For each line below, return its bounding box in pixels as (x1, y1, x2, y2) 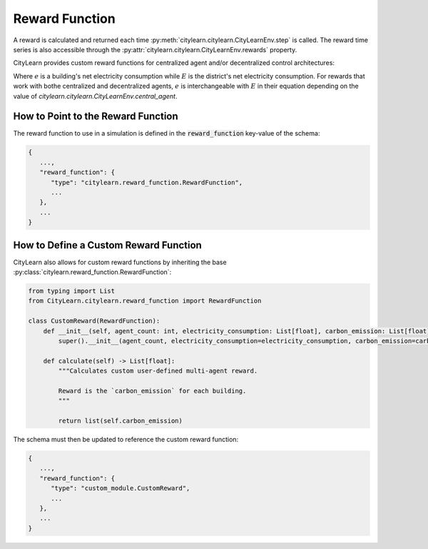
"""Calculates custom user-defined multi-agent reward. (58, 367, 258, 375)
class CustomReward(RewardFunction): (28, 317, 160, 325)
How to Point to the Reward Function (13, 111, 178, 123)
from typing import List (28, 287, 116, 295)
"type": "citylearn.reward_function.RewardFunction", (51, 178, 243, 186)
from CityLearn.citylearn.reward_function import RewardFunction (28, 297, 262, 305)
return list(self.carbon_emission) (58, 417, 183, 425)
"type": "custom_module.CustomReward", (51, 484, 190, 493)
